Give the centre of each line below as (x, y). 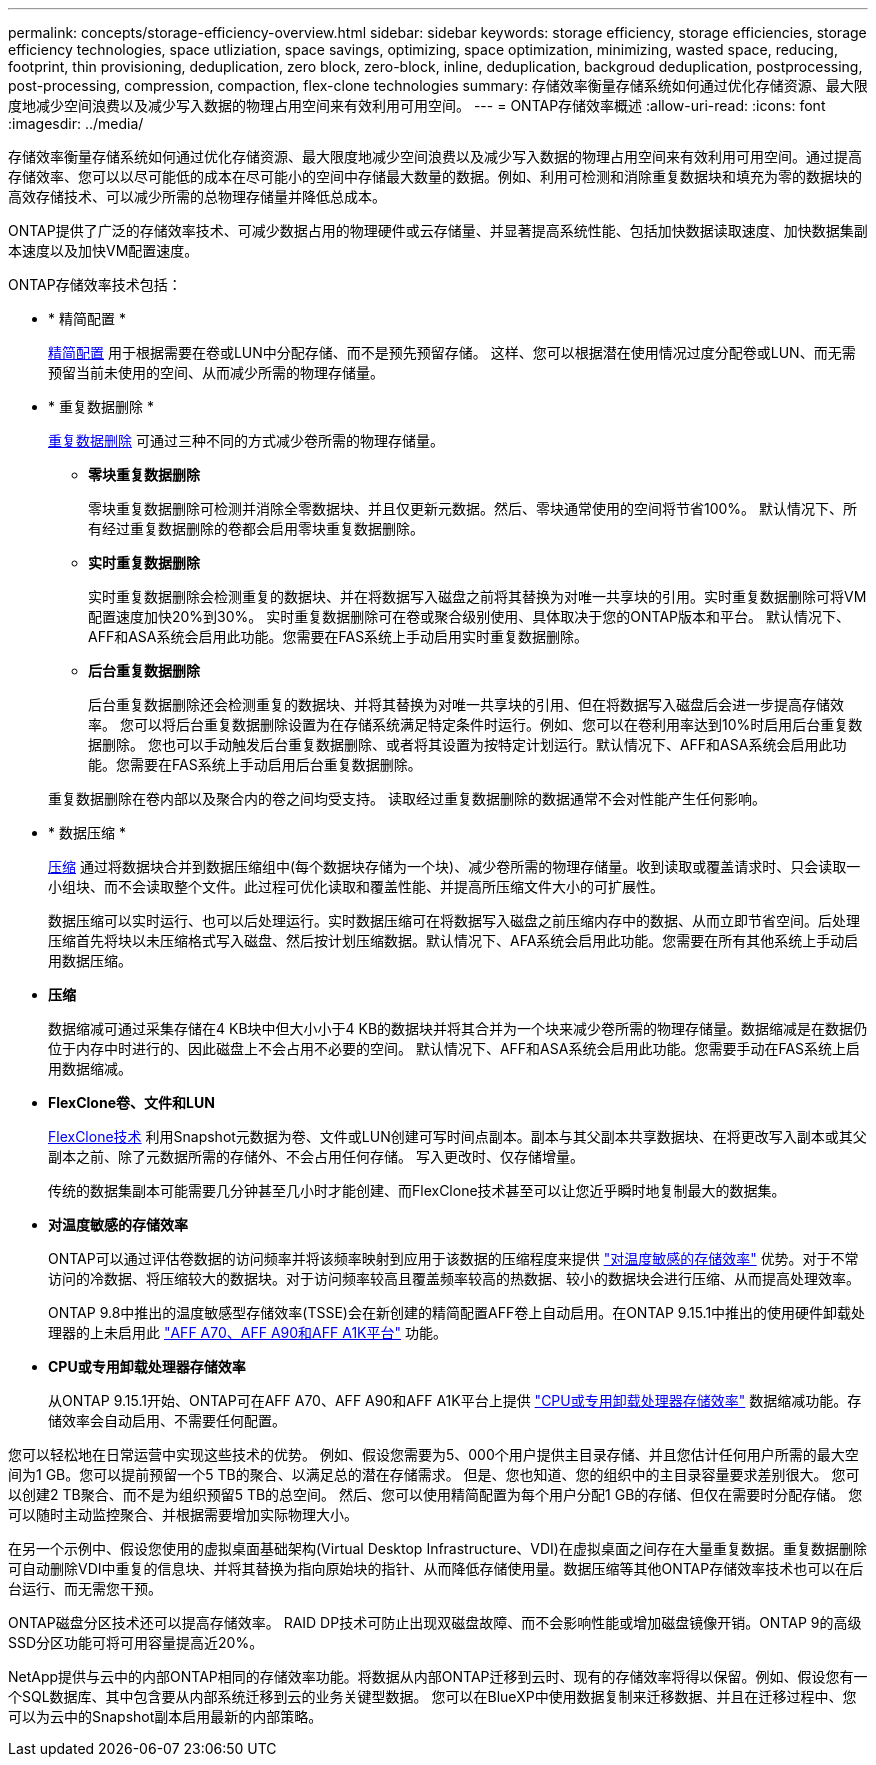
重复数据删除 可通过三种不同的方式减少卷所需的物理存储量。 (246, 440)
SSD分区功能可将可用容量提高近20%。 (136, 1642)
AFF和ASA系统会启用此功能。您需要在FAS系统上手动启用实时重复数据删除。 (338, 636)
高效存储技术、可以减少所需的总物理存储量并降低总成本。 (197, 196)
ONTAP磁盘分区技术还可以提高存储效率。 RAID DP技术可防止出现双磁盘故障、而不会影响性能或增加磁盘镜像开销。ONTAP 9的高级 (435, 1622)
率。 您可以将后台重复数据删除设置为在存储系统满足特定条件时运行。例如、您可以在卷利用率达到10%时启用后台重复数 (475, 724)
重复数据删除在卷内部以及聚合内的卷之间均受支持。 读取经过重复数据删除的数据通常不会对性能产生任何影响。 (407, 798)
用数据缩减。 (90, 1068)
